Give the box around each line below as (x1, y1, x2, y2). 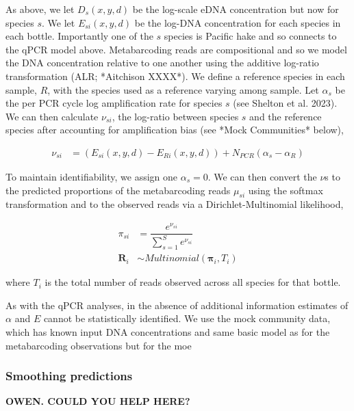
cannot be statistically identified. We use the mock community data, (43, 311, 331, 326)
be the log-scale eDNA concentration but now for (132, 2, 339, 16)
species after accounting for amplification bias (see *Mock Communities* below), (5, 122, 344, 137)
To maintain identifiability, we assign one (5, 169, 178, 183)
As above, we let (5, 2, 75, 16)
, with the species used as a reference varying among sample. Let (47, 82, 319, 96)
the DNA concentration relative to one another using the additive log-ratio (5, 55, 319, 70)
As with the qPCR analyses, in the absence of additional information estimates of (5, 297, 349, 312)
